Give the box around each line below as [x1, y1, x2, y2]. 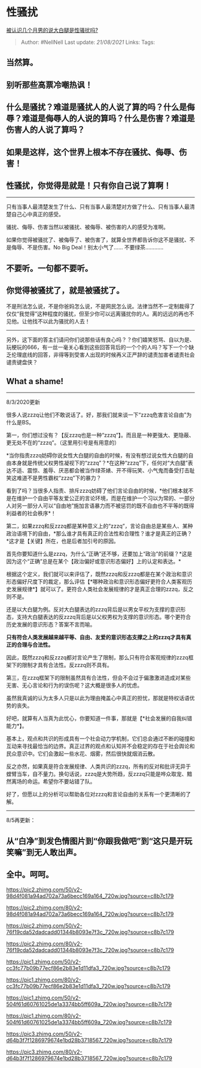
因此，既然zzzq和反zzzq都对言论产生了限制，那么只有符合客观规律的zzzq [6, 654, 188, 661]
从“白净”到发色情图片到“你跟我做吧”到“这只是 [6, 836, 177, 846]
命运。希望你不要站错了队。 [26, 778, 96, 785]
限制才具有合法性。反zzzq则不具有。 [22, 662, 112, 669]
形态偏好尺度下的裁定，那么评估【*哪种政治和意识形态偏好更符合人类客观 [6, 578, 187, 585]
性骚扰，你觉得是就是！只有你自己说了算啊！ [6, 180, 172, 191]
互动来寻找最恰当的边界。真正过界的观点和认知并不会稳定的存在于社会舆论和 [6, 743, 195, 750]
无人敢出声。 [33, 847, 82, 857]
